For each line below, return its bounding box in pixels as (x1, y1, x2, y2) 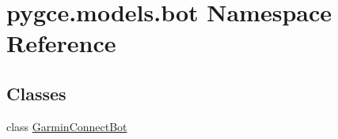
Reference (6, 27, 116, 59)
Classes (6, 81, 66, 105)
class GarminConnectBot (6, 118, 127, 134)
